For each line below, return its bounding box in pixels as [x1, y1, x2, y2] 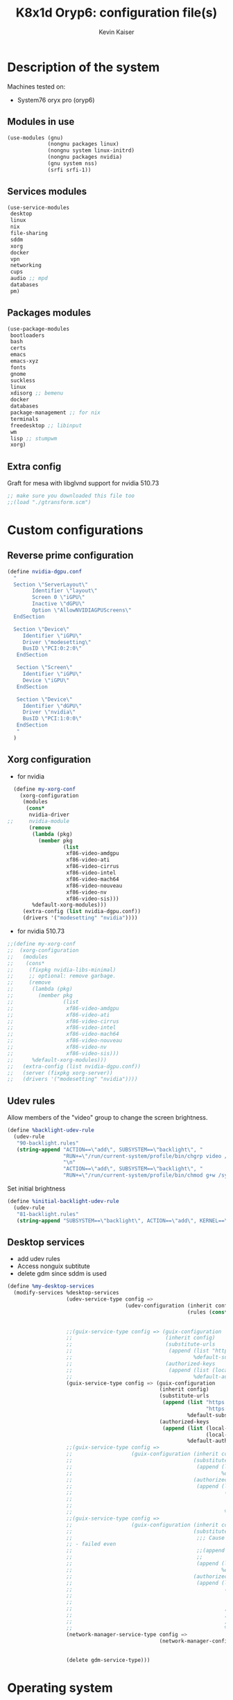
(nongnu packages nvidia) [47, 154, 123, 161]
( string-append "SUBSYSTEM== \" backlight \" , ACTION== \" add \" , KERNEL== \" [16, 1217, 231, 1224]
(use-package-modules [7, 325, 70, 332]
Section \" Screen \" [16, 664, 73, 671]
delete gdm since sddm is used [17, 1269, 107, 1278]
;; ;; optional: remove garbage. [7, 973, 116, 980]
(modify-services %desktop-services [13, 1290, 119, 1296]
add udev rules [17, 1255, 60, 1263]
